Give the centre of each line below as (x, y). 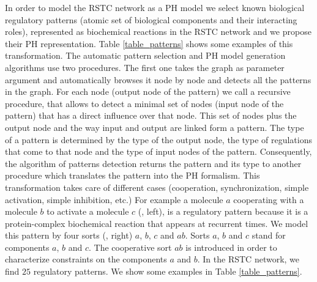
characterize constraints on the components (86, 259)
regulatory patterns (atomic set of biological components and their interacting (151, 19)
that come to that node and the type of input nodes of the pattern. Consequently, (158, 151)
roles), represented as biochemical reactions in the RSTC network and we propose (158, 32)
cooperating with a (269, 199)
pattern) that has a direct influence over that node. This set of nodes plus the (151, 115)
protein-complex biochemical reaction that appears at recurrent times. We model (157, 223)
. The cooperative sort (130, 247)
